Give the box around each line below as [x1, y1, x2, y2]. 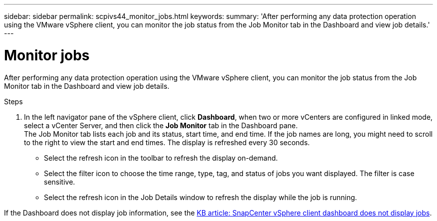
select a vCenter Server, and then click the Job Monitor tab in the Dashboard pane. [24, 121, 298, 130]
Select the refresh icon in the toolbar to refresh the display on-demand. [44, 153, 278, 162]
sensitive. [44, 177, 75, 186]
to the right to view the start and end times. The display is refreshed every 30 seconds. [24, 138, 310, 147]
